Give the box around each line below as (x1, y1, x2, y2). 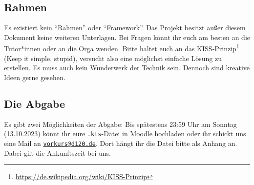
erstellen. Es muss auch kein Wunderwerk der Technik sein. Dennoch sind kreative (4, 62, 250, 73)
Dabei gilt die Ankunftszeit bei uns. (4, 147, 111, 158)
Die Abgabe (4, 96, 65, 111)
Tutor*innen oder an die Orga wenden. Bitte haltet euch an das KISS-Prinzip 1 (4, 42, 239, 54)
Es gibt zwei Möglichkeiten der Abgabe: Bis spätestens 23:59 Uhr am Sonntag (4, 119, 237, 129)
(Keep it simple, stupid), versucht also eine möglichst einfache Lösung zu (4, 53, 222, 63)
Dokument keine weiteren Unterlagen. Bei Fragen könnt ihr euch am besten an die (4, 32, 251, 42)
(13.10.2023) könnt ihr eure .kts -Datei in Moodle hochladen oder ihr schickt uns (4, 128, 246, 139)
